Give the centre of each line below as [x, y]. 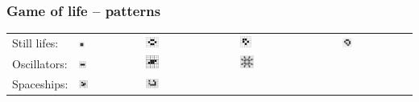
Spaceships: [40, 84]
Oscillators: [40, 63]
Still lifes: [35, 42]
